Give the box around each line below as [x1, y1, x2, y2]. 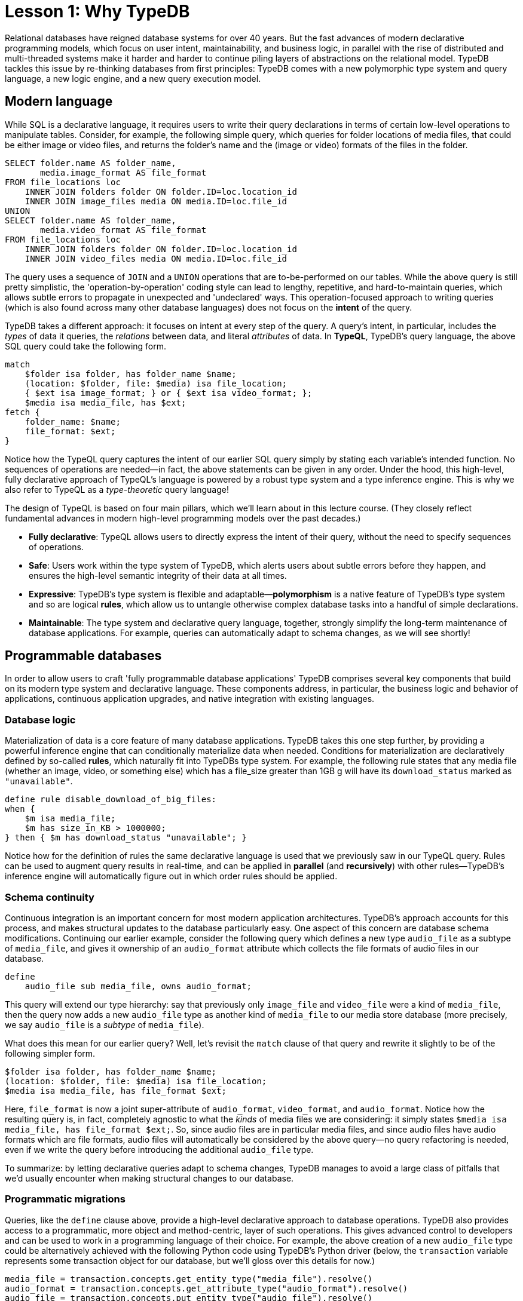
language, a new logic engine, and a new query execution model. [5, 73, 261, 84]
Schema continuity [5, 891, 94, 903]
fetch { [5, 407, 41, 417]
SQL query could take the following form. [5, 340, 167, 351]
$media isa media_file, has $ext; [25, 397, 186, 407]
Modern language [5, 94, 113, 109]
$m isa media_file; [25, 814, 116, 824]
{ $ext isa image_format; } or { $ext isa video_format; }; [25, 388, 313, 398]
